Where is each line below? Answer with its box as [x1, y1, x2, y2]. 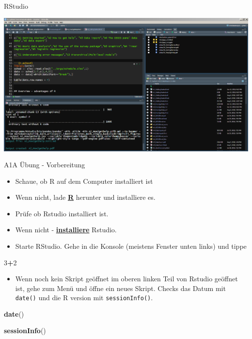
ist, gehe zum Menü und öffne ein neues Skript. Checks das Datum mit [15, 283, 226, 293]
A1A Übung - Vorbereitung [4, 160, 85, 170]
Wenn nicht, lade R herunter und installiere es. [15, 192, 156, 202]
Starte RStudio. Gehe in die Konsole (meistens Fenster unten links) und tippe [15, 241, 247, 251]
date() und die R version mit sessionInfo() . [15, 292, 153, 303]
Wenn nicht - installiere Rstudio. [15, 225, 117, 235]
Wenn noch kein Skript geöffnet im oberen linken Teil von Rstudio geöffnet [15, 274, 238, 284]
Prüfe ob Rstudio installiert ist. [15, 208, 109, 218]
